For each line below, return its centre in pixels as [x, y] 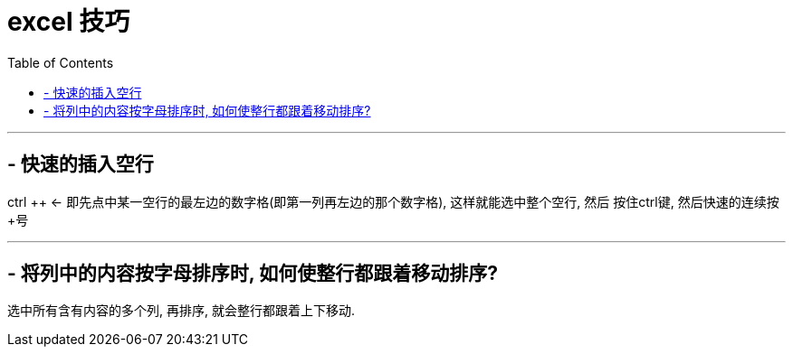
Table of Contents [61, 62]
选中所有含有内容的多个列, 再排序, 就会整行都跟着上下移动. [181, 311]
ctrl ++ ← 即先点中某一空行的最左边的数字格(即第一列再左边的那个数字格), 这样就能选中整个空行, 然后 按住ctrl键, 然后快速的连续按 [393, 201]
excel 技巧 [69, 22]
